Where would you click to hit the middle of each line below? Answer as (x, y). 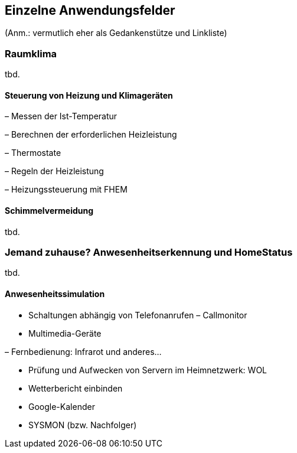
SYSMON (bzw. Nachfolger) (83, 425)
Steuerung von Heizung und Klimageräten (89, 95)
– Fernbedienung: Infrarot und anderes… (83, 351)
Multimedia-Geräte (65, 333)
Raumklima (31, 53)
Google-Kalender (62, 406)
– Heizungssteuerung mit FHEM (66, 190)
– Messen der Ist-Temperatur (61, 116)
